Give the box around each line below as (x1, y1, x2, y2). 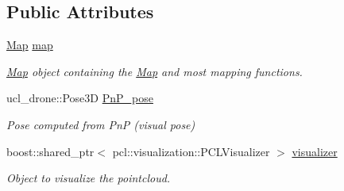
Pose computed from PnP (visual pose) (6, 116, 195, 132)
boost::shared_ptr (6, 143, 95, 159)
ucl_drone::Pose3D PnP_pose (6, 90, 153, 106)
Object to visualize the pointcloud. (6, 170, 171, 186)
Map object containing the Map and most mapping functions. (6, 63, 303, 79)
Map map (6, 36, 53, 53)
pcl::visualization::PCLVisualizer (112, 143, 270, 159)
